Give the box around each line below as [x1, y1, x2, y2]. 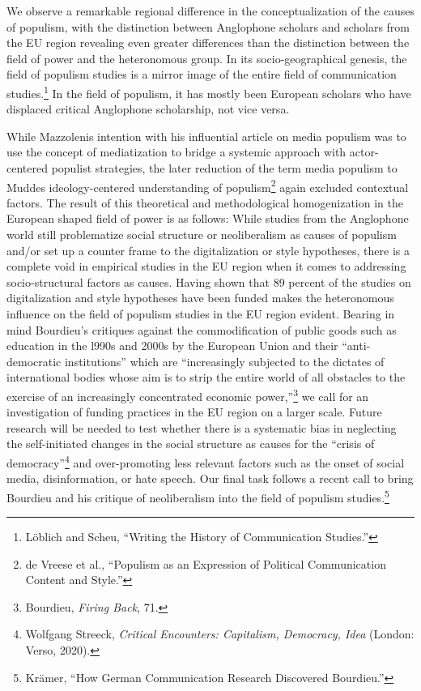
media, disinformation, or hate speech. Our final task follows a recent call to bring [6, 470, 414, 487]
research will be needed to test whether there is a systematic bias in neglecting [6, 419, 397, 436]
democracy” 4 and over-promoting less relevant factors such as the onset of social [6, 452, 405, 471]
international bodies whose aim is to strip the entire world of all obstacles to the [6, 369, 406, 386]
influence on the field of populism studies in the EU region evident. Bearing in [6, 305, 395, 322]
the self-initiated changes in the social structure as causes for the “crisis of [6, 435, 375, 452]
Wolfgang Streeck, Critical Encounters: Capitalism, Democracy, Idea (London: [25, 625, 415, 642]
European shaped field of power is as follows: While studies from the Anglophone [6, 210, 409, 227]
